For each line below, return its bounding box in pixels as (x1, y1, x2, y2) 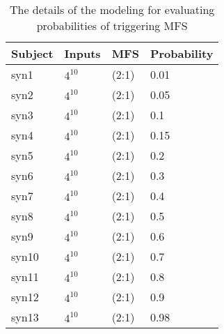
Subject (11, 45, 54, 61)
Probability (150, 45, 214, 61)
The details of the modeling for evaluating (9, 1, 215, 17)
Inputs (64, 45, 101, 61)
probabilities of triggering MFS (36, 17, 188, 33)
